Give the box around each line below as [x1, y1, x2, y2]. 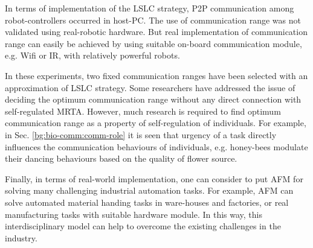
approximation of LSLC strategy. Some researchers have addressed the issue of [5, 81, 295, 94]
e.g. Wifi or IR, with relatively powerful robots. [5, 49, 180, 62]
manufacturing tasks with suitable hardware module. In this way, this [5, 208, 262, 220]
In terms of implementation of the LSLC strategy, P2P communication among [5, 2, 294, 14]
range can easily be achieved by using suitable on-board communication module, [5, 37, 302, 49]
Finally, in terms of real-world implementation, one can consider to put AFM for [5, 172, 303, 185]
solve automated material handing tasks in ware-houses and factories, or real [5, 196, 289, 208]
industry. [5, 231, 37, 244]
